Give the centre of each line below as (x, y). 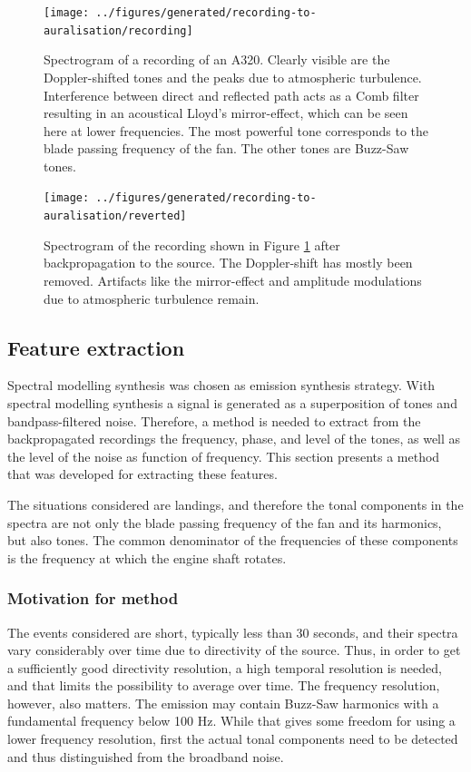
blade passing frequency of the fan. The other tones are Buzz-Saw (226, 148)
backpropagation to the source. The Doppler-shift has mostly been (228, 263)
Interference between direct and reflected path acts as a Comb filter (231, 95)
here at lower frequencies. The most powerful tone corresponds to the (236, 130)
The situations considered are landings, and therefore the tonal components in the (235, 504)
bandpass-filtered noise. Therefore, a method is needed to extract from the (214, 420)
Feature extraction (96, 347)
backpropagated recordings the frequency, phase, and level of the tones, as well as (234, 439)
